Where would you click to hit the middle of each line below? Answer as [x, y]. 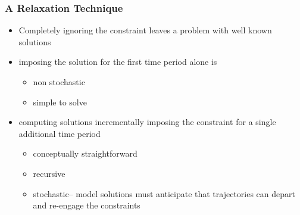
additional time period [60, 133]
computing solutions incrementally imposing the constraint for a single [147, 122]
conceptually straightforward [85, 153]
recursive [49, 173]
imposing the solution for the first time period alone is [118, 62]
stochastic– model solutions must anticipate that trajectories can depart [164, 193]
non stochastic [59, 82]
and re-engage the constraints [87, 205]
